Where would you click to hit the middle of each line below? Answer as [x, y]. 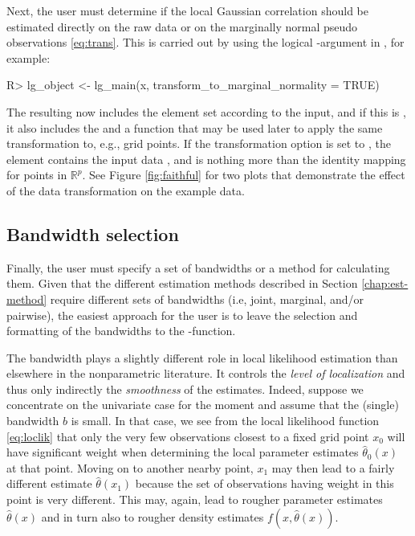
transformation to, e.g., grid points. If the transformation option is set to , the [199, 143]
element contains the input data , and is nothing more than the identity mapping [206, 159]
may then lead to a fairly [333, 467]
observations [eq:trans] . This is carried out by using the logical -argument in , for [205, 42]
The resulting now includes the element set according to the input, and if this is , [206, 111]
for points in [37, 175]
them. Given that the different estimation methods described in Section [182, 283]
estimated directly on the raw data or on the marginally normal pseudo [182, 26]
